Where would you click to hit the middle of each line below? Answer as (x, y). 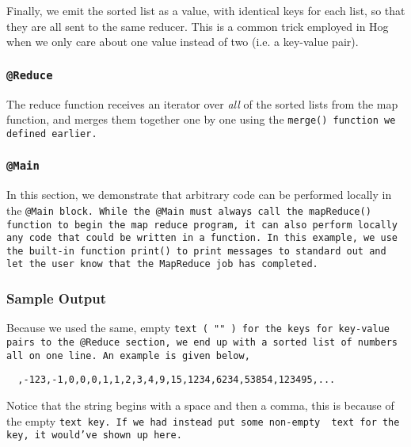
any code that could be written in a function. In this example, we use (202, 238)
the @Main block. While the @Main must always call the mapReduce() (189, 210)
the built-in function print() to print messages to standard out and (196, 251)
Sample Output (56, 298)
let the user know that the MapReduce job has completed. (162, 264)
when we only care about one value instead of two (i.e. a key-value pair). (183, 42)
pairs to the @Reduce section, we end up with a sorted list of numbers (202, 342)
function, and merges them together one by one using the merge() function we (201, 119)
